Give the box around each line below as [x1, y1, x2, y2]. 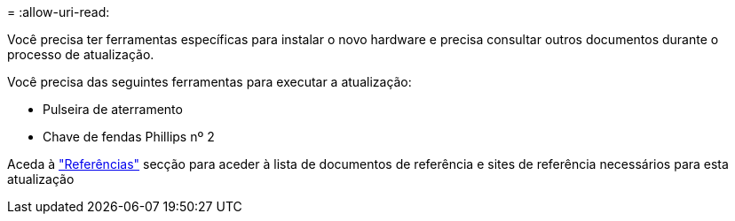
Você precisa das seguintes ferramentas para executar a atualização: [7, 74, 412, 89]
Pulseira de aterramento [43, 102, 183, 117]
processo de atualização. [7, 47, 154, 62]
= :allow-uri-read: [7, 4, 110, 19]
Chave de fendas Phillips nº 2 [43, 129, 215, 144]
